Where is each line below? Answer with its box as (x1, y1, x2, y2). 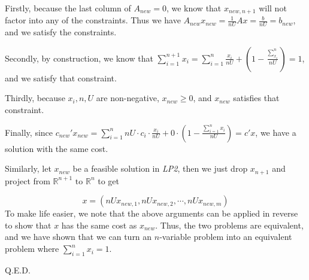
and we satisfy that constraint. (5, 71, 117, 84)
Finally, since (5, 126, 53, 138)
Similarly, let (5, 162, 51, 175)
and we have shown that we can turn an (5, 230, 152, 243)
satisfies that (233, 92, 280, 104)
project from (5, 174, 50, 187)
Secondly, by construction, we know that (5, 51, 153, 64)
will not (259, 2, 287, 14)
